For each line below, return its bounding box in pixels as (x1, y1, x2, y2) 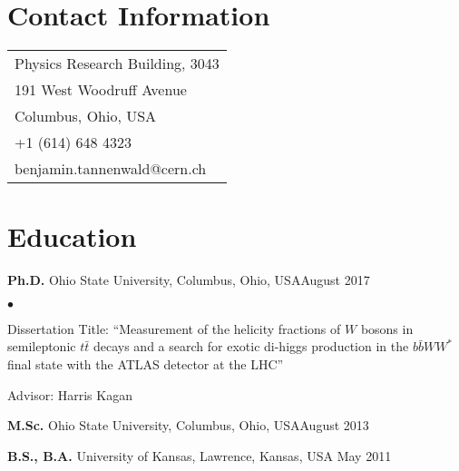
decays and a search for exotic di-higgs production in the (93, 337, 409, 356)
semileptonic (7, 337, 76, 356)
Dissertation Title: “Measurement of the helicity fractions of (7, 319, 341, 338)
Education (7, 218, 137, 255)
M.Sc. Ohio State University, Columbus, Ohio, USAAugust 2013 (7, 416, 369, 435)
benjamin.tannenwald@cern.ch (15, 158, 207, 180)
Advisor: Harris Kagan (7, 385, 132, 404)
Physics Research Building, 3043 (15, 53, 220, 74)
